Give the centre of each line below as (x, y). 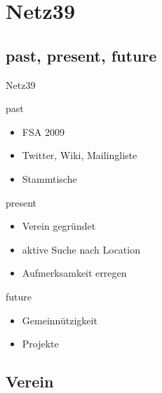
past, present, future (81, 55)
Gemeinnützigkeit (60, 320)
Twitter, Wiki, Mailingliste (80, 155)
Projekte (40, 344)
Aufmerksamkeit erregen (74, 273)
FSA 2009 (43, 131)
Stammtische (49, 178)
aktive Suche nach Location (81, 249)
